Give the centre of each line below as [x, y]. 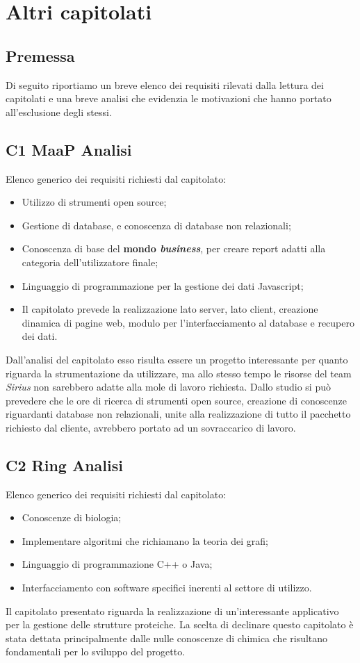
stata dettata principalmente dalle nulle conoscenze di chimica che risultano [167, 638]
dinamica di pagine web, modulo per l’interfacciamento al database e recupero [188, 322]
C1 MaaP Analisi [69, 149]
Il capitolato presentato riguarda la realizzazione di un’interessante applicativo [172, 611]
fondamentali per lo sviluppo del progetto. [96, 652]
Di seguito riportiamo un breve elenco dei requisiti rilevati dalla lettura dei [165, 84]
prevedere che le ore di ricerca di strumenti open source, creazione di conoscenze [176, 400]
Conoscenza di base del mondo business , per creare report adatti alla [174, 248]
